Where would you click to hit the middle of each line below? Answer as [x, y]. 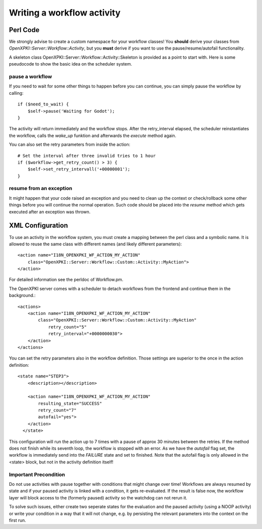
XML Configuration [38, 226]
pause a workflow [31, 77]
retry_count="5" [67, 327]
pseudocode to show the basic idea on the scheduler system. [71, 64]
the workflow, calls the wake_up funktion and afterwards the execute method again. [93, 136]
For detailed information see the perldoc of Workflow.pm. [66, 280]
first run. [17, 520]
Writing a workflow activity [65, 13]
